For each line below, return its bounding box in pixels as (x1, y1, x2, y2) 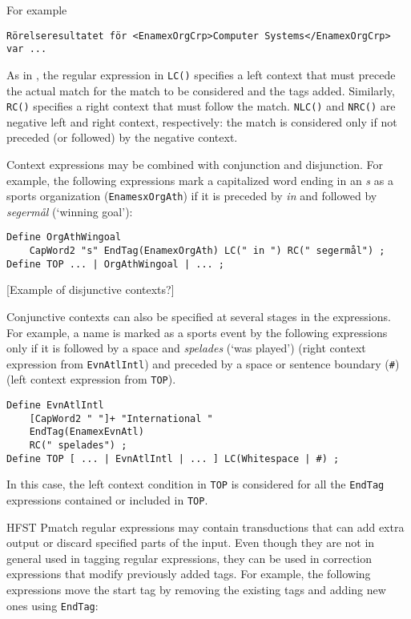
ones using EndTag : (6, 597, 99, 613)
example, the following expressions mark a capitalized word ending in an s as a (6, 171, 393, 188)
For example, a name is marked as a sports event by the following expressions (6, 324, 388, 340)
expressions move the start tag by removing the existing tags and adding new (6, 581, 386, 598)
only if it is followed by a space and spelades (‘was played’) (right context (6, 340, 366, 356)
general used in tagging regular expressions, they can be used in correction (6, 549, 373, 566)
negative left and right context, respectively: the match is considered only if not (6, 113, 397, 130)
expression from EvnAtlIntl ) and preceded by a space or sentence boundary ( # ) (6, 355, 400, 372)
